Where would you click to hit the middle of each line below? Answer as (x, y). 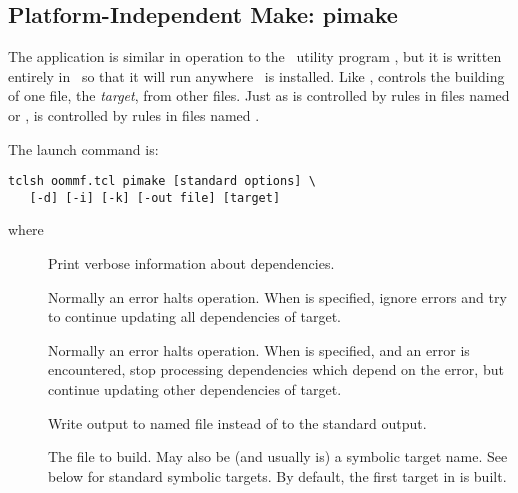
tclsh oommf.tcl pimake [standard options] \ (162, 181)
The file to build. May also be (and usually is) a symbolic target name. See (278, 456)
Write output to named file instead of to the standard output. (237, 422)
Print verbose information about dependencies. (191, 263)
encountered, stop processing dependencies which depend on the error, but (276, 369)
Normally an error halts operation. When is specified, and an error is (259, 349)
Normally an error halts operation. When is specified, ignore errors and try (277, 296)
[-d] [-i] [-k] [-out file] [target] (155, 197)
